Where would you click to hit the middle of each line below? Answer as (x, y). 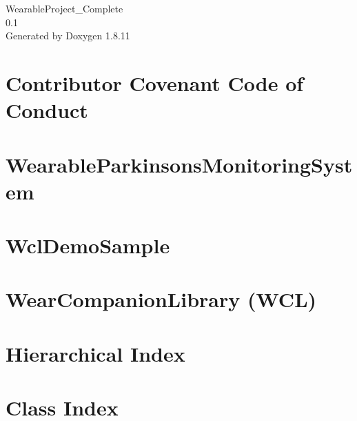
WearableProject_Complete (64, 8)
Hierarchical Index (95, 353)
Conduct (47, 110)
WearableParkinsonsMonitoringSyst (179, 164)
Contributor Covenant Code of (155, 82)
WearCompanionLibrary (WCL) (161, 299)
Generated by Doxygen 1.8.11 (68, 36)
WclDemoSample (88, 245)
